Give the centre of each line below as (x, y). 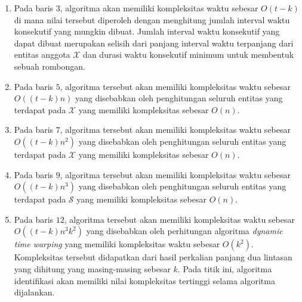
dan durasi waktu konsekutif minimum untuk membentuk (189, 55)
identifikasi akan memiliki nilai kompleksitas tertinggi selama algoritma (144, 280)
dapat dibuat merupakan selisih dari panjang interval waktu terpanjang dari (154, 43)
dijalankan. (34, 292)
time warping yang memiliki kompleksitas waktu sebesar (117, 244)
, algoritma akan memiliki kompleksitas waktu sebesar (159, 8)
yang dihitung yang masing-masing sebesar (92, 268)
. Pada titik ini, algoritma (225, 268)
